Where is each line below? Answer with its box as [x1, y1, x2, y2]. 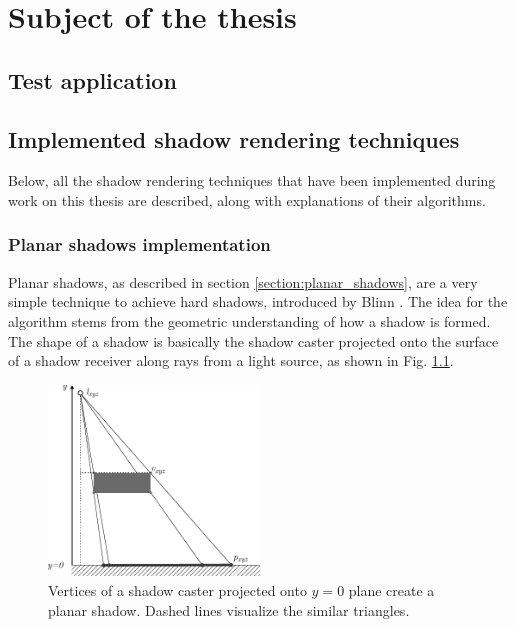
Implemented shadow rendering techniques [8, 123, 460, 154]
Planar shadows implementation [8, 232, 271, 257]
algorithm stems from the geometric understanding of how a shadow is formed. [8, 310, 491, 331]
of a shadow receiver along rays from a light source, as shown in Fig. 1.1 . [8, 350, 454, 371]
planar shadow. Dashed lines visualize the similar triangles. [48, 599, 410, 620]
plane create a [348, 580, 435, 601]
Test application [8, 64, 177, 95]
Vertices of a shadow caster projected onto [48, 580, 307, 601]
